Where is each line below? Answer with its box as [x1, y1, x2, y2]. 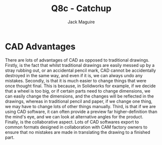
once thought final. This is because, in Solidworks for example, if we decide [5, 83, 156, 89]
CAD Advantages [5, 41, 76, 52]
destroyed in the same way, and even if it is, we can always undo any [5, 72, 143, 78]
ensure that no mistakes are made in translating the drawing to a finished [5, 129, 150, 135]
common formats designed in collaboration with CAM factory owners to [5, 124, 147, 130]
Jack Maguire [67, 19, 95, 25]
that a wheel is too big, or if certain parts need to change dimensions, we [5, 88, 151, 94]
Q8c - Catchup [51, 3, 112, 14]
